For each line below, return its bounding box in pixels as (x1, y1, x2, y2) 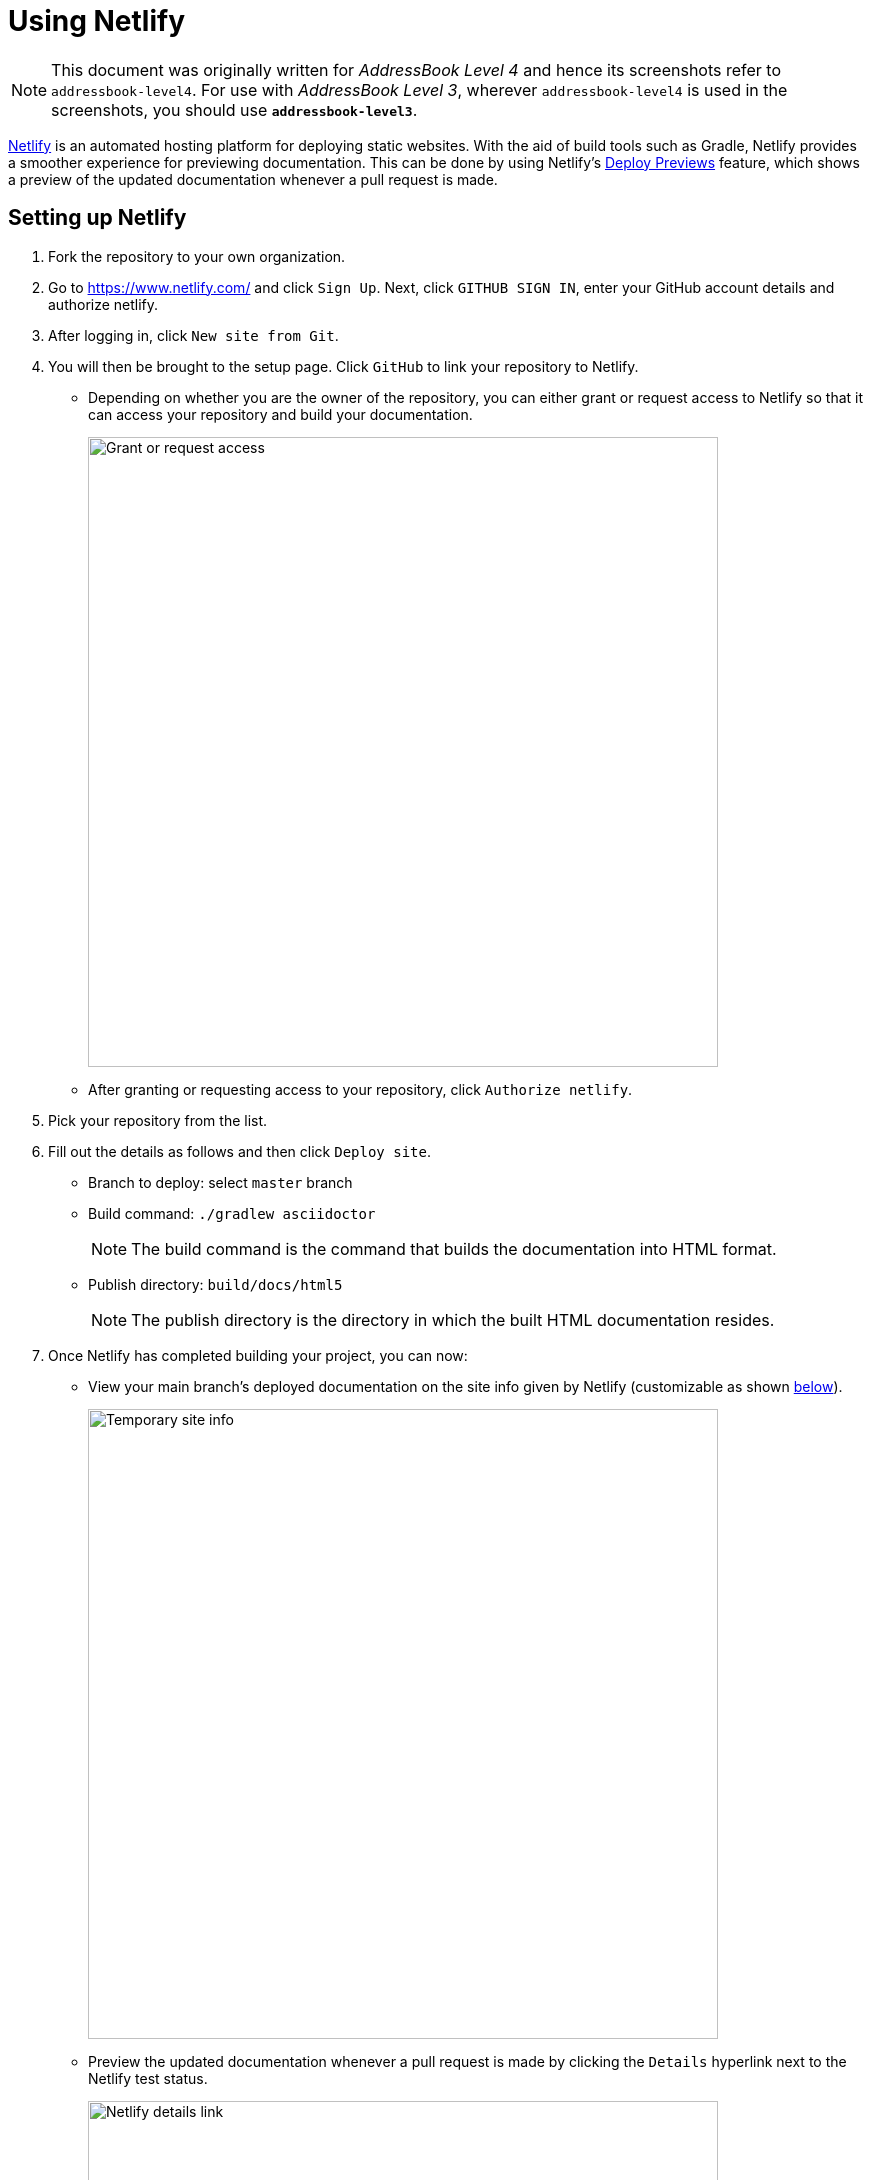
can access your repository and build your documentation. (88, 405, 473, 423)
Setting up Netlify (8, 205, 187, 231)
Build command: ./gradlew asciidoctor (88, 1204, 376, 1222)
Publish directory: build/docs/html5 (88, 1275, 343, 1293)
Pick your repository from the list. (48, 1111, 268, 1129)
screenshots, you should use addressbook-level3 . (51, 99, 418, 120)
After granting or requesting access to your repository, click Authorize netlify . (88, 1080, 633, 1098)
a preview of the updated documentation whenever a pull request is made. (8, 170, 498, 188)
